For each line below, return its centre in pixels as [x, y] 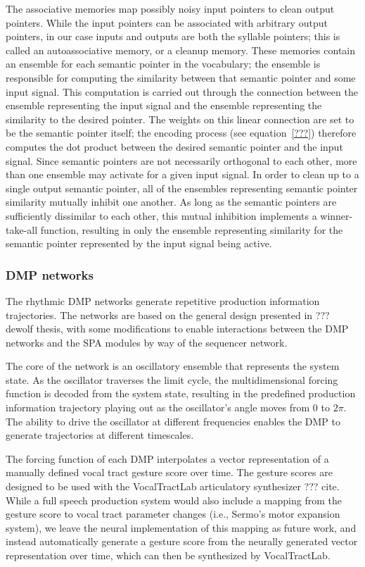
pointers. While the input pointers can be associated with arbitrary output [167, 22]
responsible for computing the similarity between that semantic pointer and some [181, 77]
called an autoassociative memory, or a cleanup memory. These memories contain [181, 50]
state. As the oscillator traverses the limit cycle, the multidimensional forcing [172, 379]
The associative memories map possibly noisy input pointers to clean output [170, 8]
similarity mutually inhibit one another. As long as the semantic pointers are [171, 202]
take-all [22, 229]
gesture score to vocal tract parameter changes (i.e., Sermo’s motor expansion [173, 514]
